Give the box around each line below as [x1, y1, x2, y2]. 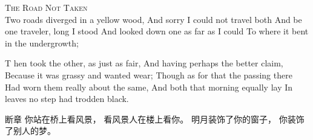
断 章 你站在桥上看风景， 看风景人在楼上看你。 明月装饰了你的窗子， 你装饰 [5, 112, 305, 125]
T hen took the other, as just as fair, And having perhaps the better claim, [5, 57, 283, 69]
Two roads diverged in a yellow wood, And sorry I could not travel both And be [5, 13, 302, 25]
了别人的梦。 [5, 124, 56, 137]
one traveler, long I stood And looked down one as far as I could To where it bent [5, 25, 309, 37]
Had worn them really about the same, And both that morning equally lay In [5, 80, 293, 93]
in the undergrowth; [5, 36, 79, 49]
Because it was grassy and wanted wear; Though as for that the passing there [5, 68, 292, 81]
